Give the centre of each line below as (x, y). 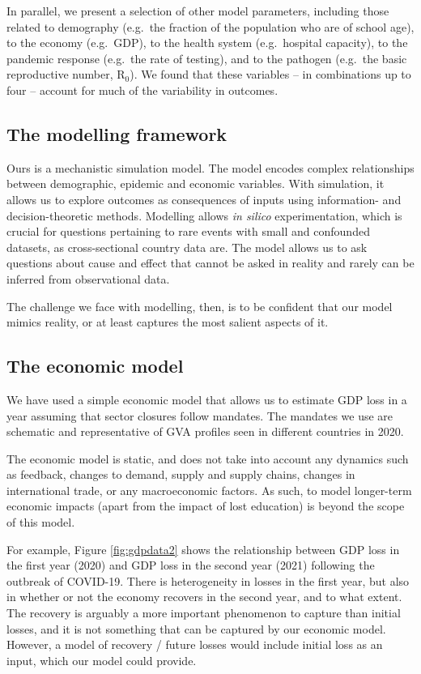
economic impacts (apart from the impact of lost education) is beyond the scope (206, 506)
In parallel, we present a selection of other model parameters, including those (198, 11)
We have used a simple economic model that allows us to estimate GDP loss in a (207, 399)
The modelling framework (117, 133)
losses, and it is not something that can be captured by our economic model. (196, 628)
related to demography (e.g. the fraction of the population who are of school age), (210, 26)
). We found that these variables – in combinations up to (270, 74)
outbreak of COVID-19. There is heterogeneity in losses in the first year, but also (208, 580)
